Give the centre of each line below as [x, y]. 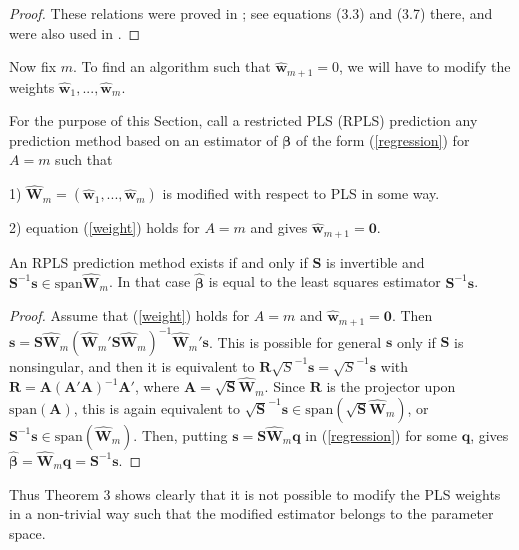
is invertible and [375, 261]
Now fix [33, 66]
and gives [279, 227]
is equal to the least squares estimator [324, 281]
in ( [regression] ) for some [381, 434]
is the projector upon [391, 386]
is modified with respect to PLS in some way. [301, 193]
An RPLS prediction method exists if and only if [158, 261]
